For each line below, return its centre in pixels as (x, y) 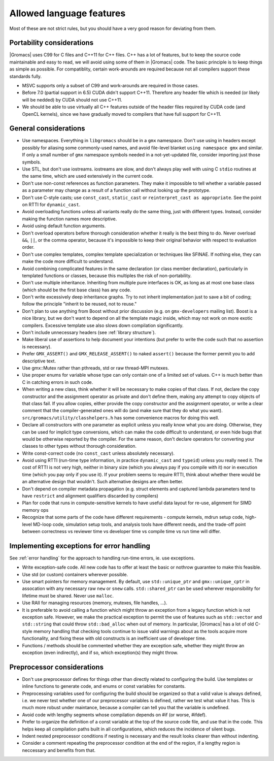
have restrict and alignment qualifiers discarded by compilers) (90, 496)
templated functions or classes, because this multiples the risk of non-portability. (107, 275)
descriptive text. (39, 361)
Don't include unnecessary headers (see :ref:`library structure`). (89, 333)
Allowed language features (67, 13)
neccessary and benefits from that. (59, 750)
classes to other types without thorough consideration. (79, 446)
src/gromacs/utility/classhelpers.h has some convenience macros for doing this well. (121, 418)
